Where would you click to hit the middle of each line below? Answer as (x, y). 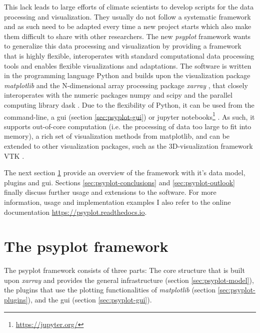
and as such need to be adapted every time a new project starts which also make (128, 26)
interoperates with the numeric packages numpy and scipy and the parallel (118, 95)
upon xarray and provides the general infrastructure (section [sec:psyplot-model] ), (129, 280)
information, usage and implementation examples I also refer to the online (117, 202)
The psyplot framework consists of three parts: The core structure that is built (124, 270)
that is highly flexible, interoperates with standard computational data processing (129, 55)
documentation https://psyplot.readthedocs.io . (75, 212)
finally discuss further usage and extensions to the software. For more (110, 192)
